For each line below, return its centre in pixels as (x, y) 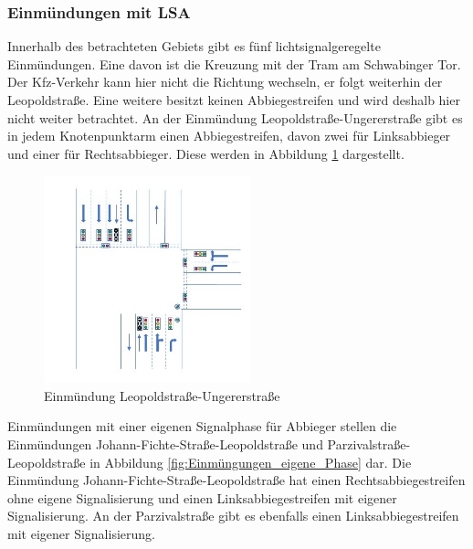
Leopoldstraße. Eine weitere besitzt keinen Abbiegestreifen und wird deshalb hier (234, 100)
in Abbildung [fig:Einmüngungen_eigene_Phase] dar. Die (251, 462)
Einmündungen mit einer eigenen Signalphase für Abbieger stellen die (202, 426)
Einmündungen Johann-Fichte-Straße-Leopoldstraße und (165, 443)
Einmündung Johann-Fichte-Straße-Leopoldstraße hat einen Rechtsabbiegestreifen (236, 480)
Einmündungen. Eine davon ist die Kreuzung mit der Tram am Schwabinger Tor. (234, 63)
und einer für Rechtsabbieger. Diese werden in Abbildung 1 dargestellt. (206, 153)
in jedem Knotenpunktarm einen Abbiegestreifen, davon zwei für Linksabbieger (229, 136)
